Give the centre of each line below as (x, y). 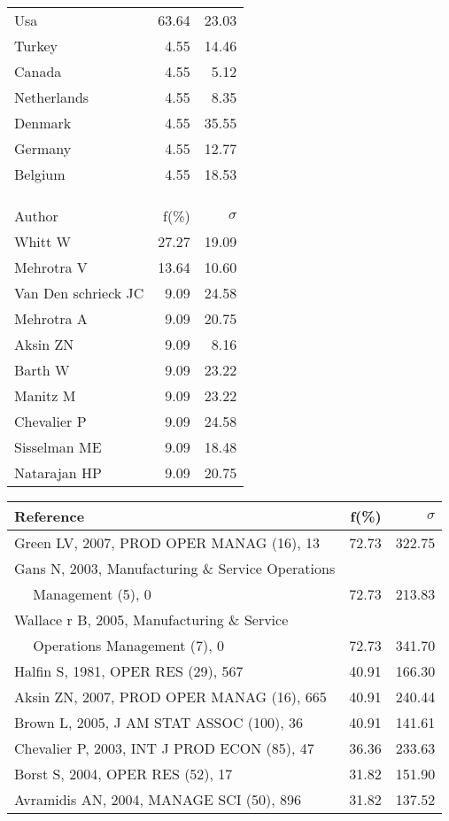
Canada (38, 71)
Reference (50, 516)
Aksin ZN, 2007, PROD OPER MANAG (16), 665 (170, 697)
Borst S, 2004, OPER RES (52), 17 (124, 774)
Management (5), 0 (92, 594)
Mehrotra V (51, 267)
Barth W (42, 370)
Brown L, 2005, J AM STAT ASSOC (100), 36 (159, 722)
